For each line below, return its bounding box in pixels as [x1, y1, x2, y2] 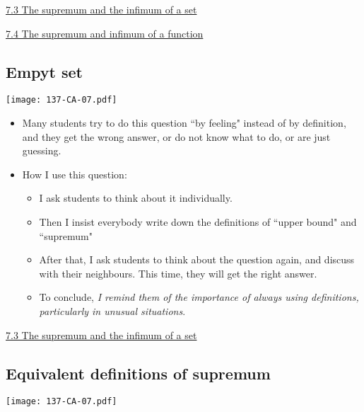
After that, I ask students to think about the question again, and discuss [39, 252, 355, 267]
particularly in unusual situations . [39, 303, 186, 318]
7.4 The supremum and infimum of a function [6, 25, 204, 40]
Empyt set [6, 60, 83, 82]
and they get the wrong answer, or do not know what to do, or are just [22, 129, 331, 144]
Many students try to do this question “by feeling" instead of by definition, [22, 115, 346, 130]
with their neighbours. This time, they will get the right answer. [39, 265, 317, 280]
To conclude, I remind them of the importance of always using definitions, [39, 290, 359, 304]
